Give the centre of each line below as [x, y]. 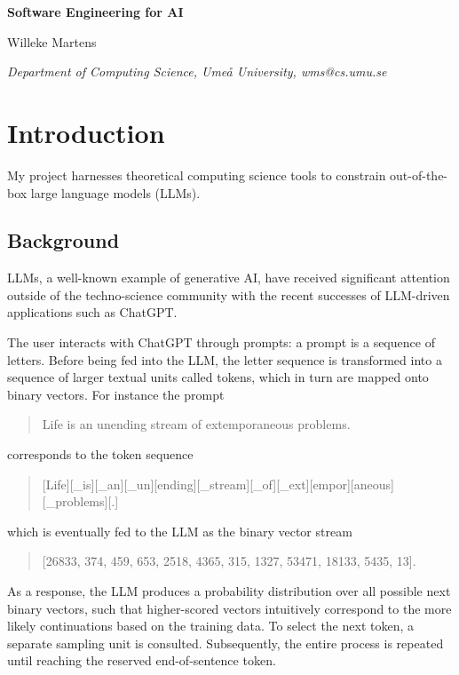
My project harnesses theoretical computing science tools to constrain [197, 175]
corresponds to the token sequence [100, 454]
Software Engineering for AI [95, 12]
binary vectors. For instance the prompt [116, 394]
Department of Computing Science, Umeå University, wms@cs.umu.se [197, 71]
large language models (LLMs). [115, 192]
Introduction [86, 132]
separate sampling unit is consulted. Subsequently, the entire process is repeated [226, 643]
